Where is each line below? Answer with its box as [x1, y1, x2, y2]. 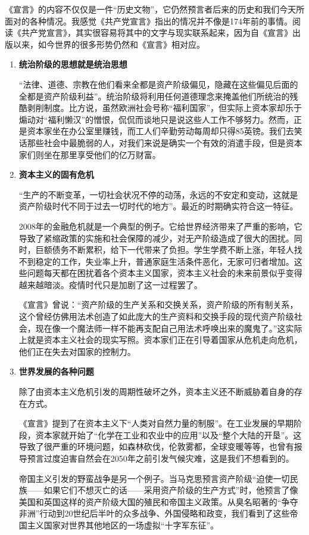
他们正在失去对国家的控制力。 [18, 345, 136, 357]
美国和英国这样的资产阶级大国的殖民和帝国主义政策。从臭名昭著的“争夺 [18, 495, 298, 508]
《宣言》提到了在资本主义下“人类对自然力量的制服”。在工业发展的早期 [18, 417, 294, 429]
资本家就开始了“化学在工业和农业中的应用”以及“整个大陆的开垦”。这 [35, 428, 302, 441]
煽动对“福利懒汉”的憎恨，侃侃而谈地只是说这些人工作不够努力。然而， [18, 113, 294, 125]
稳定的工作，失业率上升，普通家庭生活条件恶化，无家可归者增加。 [35, 255, 294, 267]
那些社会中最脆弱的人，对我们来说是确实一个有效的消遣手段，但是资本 [27, 136, 302, 149]
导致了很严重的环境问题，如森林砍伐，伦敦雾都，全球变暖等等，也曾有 [18, 440, 294, 453]
